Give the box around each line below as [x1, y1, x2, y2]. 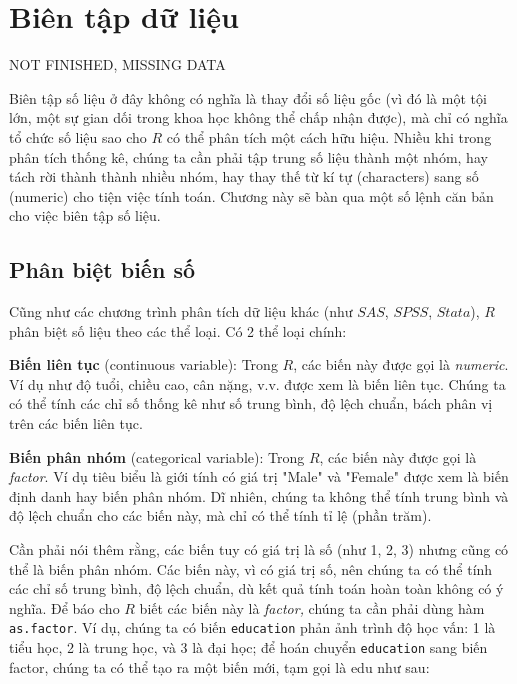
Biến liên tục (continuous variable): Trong [9, 354, 278, 375]
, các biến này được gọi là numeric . [293, 354, 509, 375]
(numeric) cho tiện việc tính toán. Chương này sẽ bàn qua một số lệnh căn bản [9, 185, 494, 206]
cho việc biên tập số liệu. [9, 205, 161, 226]
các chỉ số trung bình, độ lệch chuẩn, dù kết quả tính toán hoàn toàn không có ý [9, 578, 504, 599]
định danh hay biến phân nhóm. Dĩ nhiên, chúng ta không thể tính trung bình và [9, 485, 509, 506]
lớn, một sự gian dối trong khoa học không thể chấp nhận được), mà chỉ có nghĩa [9, 107, 508, 128]
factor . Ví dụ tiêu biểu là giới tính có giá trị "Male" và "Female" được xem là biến [9, 466, 509, 487]
